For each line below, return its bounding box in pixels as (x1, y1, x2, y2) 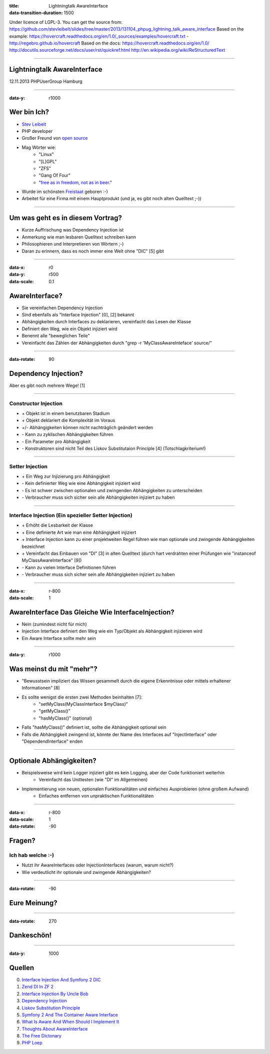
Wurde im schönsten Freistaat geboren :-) (21, 188, 108, 195)
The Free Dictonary (21, 1033, 62, 1039)
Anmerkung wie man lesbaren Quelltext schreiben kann (21, 234, 136, 240)
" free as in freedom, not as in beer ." (38, 179, 112, 185)
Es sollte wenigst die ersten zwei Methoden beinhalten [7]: (21, 694, 142, 700)
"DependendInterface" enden (21, 738, 83, 744)
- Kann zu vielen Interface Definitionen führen (21, 564, 116, 570)
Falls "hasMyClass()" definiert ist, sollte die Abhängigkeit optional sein (21, 724, 166, 730)
